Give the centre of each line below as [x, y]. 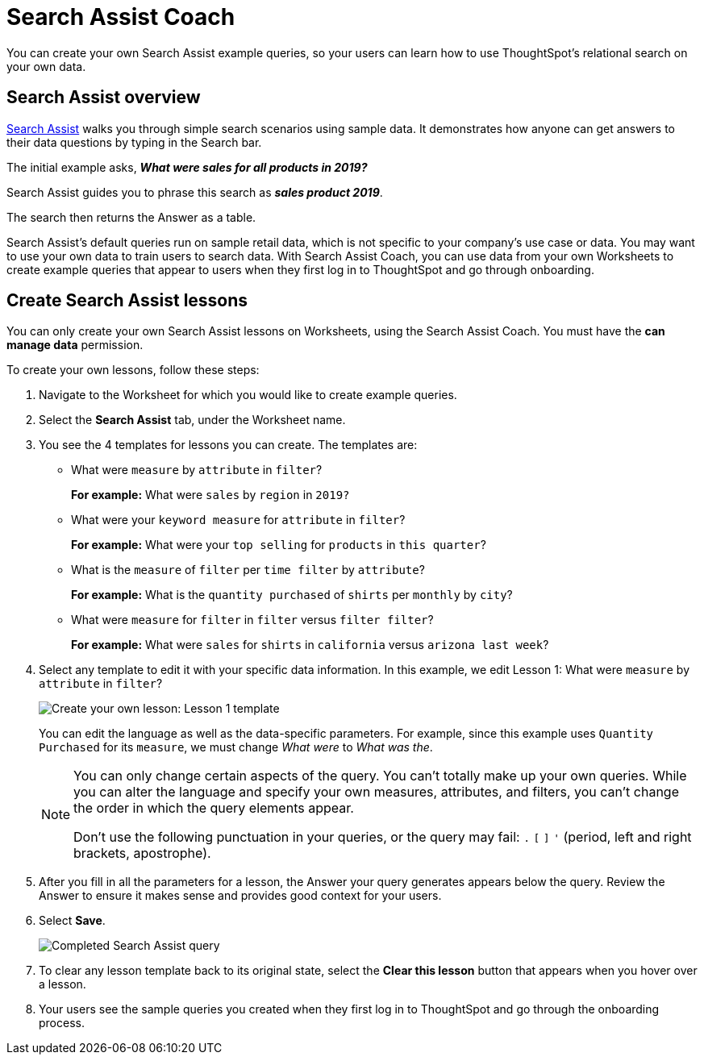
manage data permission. [75, 345]
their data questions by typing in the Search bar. [134, 142]
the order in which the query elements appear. [214, 808]
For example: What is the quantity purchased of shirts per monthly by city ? [292, 595]
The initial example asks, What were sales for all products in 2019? [187, 167]
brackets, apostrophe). [142, 853]
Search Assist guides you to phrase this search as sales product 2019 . [195, 192]
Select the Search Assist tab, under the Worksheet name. [192, 420]
